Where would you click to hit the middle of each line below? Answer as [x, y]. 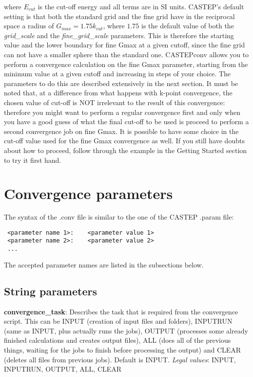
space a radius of [29, 26]
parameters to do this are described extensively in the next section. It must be [121, 83]
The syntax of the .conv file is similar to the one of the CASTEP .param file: [119, 217]
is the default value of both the [187, 26]
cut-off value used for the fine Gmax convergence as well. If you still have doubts [124, 141]
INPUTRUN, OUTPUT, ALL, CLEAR [63, 369]
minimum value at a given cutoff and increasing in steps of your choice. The [117, 74]
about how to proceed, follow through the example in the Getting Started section [126, 150]
